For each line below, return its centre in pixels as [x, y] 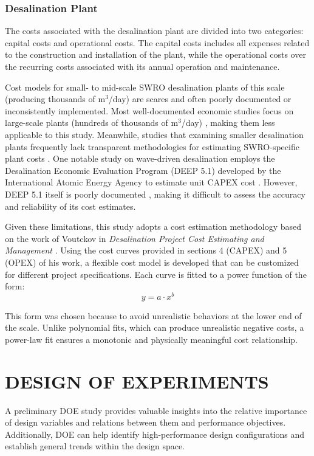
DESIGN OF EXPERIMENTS [137, 381]
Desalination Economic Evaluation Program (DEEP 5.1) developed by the [143, 170]
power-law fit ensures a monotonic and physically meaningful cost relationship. [151, 339]
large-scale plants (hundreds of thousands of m [92, 123]
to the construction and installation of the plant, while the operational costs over [155, 54]
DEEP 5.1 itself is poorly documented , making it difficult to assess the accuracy [155, 194]
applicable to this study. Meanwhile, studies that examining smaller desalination [154, 134]
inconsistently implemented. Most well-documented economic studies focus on [149, 110]
